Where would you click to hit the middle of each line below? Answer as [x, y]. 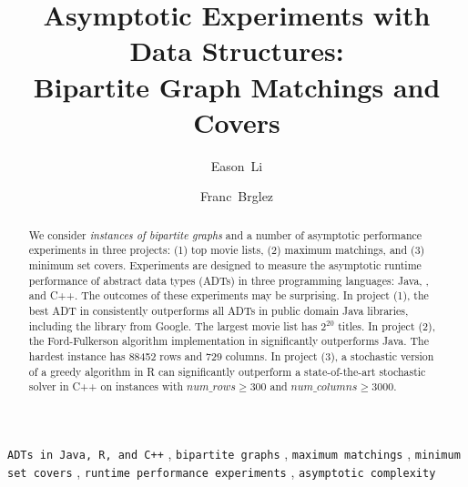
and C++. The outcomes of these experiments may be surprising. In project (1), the [229, 295]
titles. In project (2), [387, 325]
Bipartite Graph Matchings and [237, 86]
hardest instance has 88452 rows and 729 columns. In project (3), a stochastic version [231, 355]
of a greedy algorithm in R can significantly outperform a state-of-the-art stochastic [227, 371]
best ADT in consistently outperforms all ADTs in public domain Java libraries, [219, 310]
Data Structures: [237, 51]
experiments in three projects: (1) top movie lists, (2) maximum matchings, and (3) [227, 250]
